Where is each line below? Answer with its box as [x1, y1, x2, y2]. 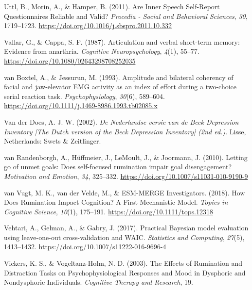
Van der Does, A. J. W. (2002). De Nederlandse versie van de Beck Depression [4, 116, 239, 127]
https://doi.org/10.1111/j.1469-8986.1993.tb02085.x [4, 100, 158, 111]
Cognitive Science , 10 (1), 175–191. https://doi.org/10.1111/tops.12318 [4, 206, 213, 216]
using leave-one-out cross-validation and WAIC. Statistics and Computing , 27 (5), [4, 232, 245, 242]
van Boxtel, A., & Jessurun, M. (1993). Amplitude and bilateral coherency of [4, 72, 234, 82]
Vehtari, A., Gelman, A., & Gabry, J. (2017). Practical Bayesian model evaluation [4, 223, 249, 233]
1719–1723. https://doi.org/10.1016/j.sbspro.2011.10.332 [4, 20, 172, 31]
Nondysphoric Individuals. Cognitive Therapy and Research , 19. [4, 277, 193, 287]
